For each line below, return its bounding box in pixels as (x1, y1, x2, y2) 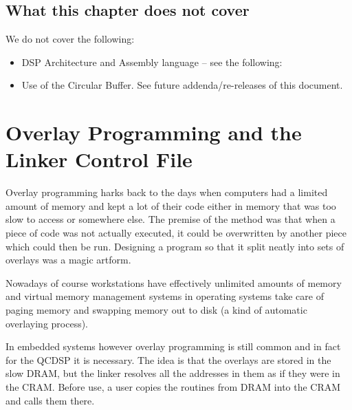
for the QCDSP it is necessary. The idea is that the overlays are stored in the (5, 352, 331, 367)
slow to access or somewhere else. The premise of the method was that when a (5, 212, 335, 226)
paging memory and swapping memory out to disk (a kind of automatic (5, 303, 307, 317)
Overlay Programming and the (5, 118, 302, 147)
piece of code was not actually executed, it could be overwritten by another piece (5, 226, 346, 240)
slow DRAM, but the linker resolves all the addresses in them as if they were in (5, 366, 340, 380)
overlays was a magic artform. (5, 252, 131, 267)
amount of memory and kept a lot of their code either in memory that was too (5, 198, 336, 213)
